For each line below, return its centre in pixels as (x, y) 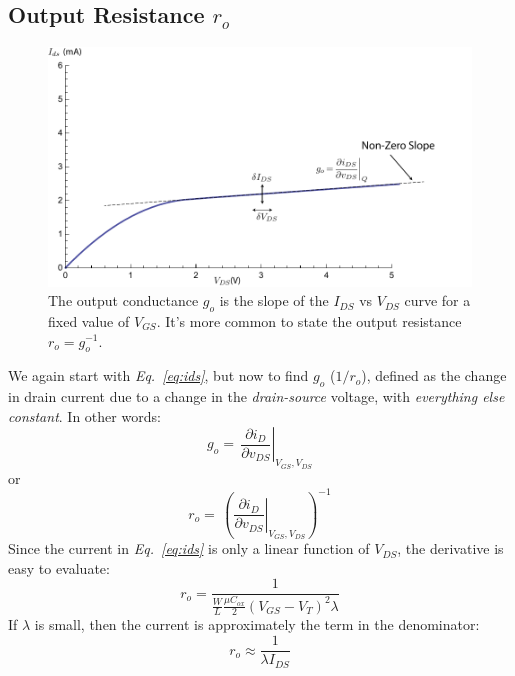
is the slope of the (274, 300)
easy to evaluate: (59, 567)
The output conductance (123, 300)
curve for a (437, 300)
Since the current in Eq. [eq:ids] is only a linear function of (189, 548)
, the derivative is (450, 548)
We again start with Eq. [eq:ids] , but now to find (158, 375)
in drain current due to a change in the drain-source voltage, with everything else (256, 396)
